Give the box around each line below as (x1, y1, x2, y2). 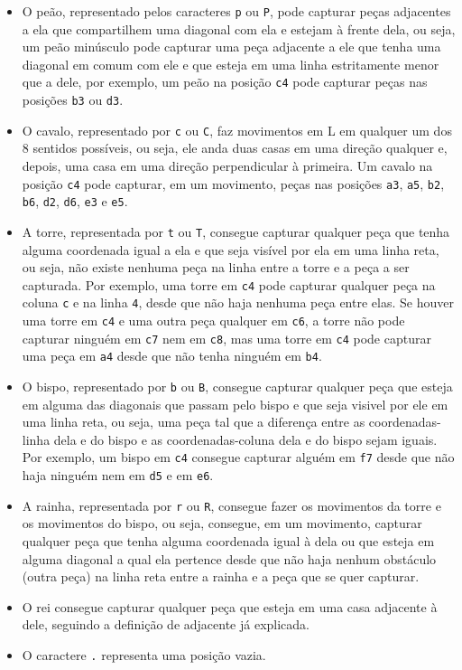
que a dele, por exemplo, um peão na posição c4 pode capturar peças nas (22, 72, 428, 91)
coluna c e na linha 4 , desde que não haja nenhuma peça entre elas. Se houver (22, 293, 454, 312)
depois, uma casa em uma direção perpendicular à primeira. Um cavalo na (22, 156, 433, 175)
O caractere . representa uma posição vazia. (22, 646, 266, 664)
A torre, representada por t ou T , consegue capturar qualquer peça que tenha (22, 222, 450, 241)
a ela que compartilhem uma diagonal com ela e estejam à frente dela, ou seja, (22, 19, 456, 38)
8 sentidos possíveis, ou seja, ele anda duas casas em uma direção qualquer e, (22, 138, 448, 157)
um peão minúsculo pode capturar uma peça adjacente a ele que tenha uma (22, 37, 441, 56)
